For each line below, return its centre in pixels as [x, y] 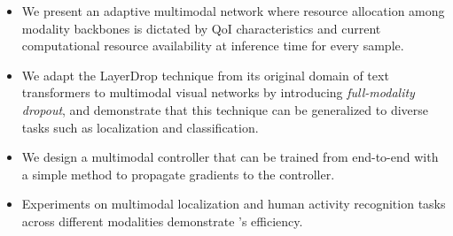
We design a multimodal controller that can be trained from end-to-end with [230, 157]
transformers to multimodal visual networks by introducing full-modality [218, 92]
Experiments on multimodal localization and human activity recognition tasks [234, 204]
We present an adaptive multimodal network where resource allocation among [233, 11]
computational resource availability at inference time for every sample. [213, 46]
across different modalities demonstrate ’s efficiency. [162, 221]
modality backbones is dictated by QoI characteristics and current [201, 28]
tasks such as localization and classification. [140, 127]
